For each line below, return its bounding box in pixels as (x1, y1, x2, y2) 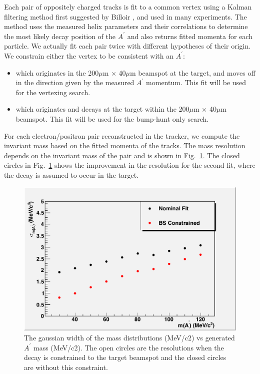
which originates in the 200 (15, 67, 99, 78)
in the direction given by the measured (15, 77, 134, 88)
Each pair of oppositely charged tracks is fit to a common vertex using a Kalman (4, 2, 252, 12)
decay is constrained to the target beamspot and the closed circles (24, 352, 226, 362)
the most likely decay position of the (4, 31, 115, 41)
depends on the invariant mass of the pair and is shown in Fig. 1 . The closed (4, 150, 240, 160)
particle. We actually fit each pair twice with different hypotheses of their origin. (4, 41, 251, 51)
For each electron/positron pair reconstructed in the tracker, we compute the (4, 130, 240, 141)
